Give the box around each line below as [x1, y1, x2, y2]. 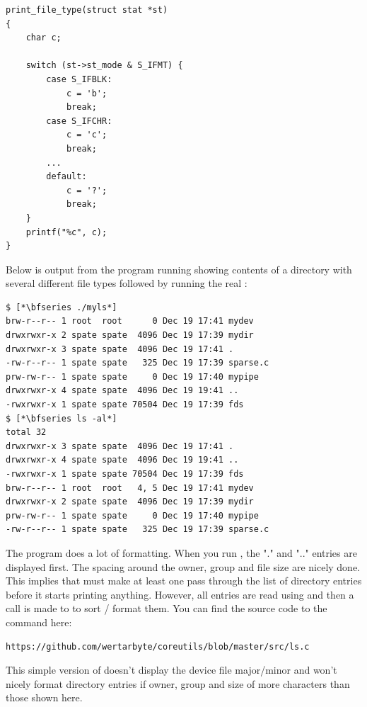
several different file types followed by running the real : [6, 276, 247, 290]
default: [46, 171, 87, 182]
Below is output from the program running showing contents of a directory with [6, 261, 352, 276]
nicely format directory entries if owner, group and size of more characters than [6, 676, 350, 691]
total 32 [6, 427, 47, 438]
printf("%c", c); [25, 227, 107, 237]
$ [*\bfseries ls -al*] [6, 413, 117, 424]
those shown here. [6, 690, 83, 705]
